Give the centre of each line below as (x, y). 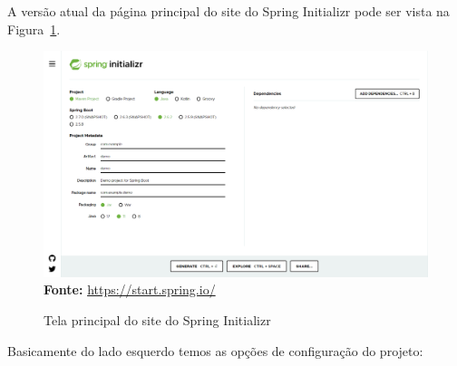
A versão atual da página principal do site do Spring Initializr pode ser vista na (228, 11)
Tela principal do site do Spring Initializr (157, 320)
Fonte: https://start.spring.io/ (130, 289)
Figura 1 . (34, 29)
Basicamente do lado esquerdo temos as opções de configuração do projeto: (215, 350)
